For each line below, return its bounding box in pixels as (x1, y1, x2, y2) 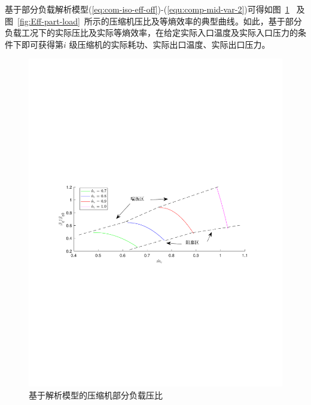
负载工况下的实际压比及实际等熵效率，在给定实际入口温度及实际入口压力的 (5, 26, 298, 39)
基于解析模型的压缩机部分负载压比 (29, 388, 163, 401)
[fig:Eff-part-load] (17, 14, 80, 27)
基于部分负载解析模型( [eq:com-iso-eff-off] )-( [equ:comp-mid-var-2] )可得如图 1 (5, 3, 289, 15)
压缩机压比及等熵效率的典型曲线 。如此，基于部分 (109, 14, 302, 27)
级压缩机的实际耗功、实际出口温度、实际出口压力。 (69, 38, 270, 50)
